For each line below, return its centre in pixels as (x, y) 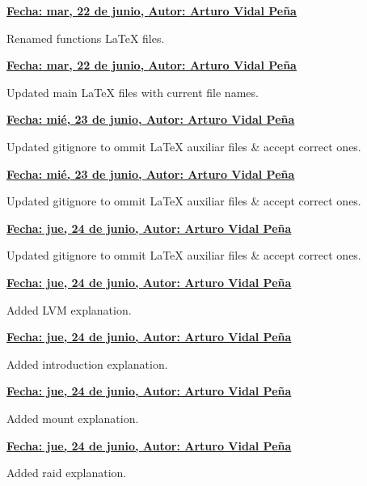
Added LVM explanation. (69, 309)
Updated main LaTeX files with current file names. (133, 92)
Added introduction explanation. (87, 363)
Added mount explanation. (73, 418)
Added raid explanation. (67, 473)
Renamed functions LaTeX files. (86, 38)
